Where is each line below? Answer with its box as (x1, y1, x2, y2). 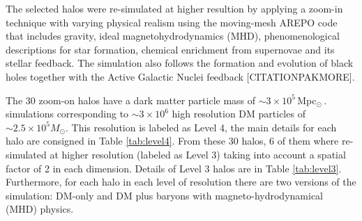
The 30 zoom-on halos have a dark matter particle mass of (6, 92, 256, 107)
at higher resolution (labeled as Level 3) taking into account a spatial (50, 147, 346, 161)
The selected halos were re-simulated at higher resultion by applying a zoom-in (6, 1, 343, 15)
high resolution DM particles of (172, 106, 306, 121)
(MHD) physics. (6, 202, 74, 216)
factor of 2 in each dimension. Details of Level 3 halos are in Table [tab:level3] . (6, 161, 342, 175)
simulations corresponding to (6, 106, 129, 121)
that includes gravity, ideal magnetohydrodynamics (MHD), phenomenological (6, 28, 340, 43)
